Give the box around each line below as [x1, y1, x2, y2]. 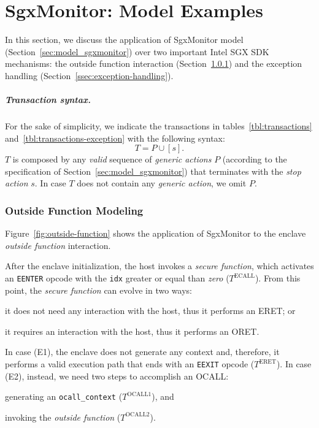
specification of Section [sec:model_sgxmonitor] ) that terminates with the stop [5, 164, 301, 177]
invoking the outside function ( [5, 410, 121, 423]
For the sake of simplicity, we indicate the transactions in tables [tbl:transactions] [5, 120, 312, 132]
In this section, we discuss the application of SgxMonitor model [5, 33, 244, 46]
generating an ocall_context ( [5, 390, 123, 403]
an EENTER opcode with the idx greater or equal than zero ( [5, 272, 229, 285]
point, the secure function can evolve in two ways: [5, 283, 192, 296]
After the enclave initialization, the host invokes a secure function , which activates [5, 259, 314, 272]
